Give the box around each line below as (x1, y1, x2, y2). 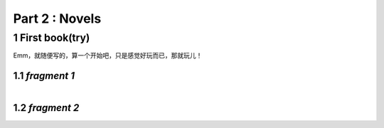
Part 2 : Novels (13, 11, 102, 26)
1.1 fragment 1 (13, 70, 75, 82)
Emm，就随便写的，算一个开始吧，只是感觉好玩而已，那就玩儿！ (13, 51, 203, 60)
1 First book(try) (13, 31, 90, 44)
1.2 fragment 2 (13, 102, 80, 114)
